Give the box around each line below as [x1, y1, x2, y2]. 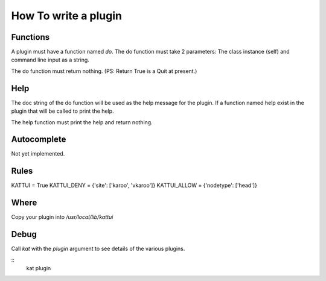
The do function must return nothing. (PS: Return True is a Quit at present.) [11, 67, 197, 75]
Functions [11, 32, 50, 42]
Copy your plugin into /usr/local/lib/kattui [11, 213, 113, 221]
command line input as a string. [11, 56, 90, 63]
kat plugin [26, 264, 51, 271]
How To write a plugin [11, 9, 122, 22]
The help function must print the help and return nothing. [11, 118, 153, 126]
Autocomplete [11, 134, 66, 145]
